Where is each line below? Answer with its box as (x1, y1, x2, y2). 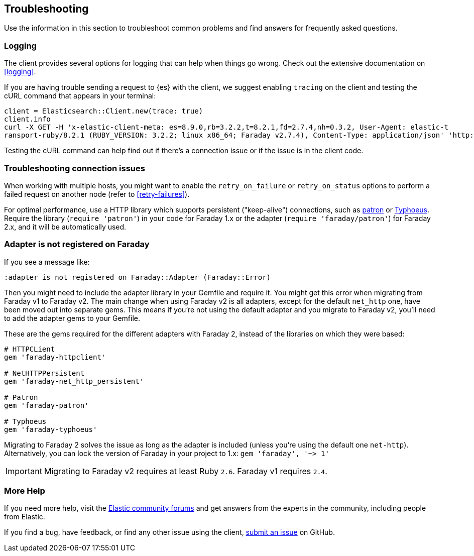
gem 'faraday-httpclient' (4, 353, 106, 361)
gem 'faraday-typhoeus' (4, 425, 97, 433)
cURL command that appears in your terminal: (4, 91, 156, 100)
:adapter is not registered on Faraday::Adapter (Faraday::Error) (4, 273, 271, 281)
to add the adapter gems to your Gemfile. (4, 313, 140, 322)
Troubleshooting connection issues (4, 163, 145, 173)
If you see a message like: (4, 257, 90, 266)
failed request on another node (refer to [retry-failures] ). (4, 189, 190, 198)
